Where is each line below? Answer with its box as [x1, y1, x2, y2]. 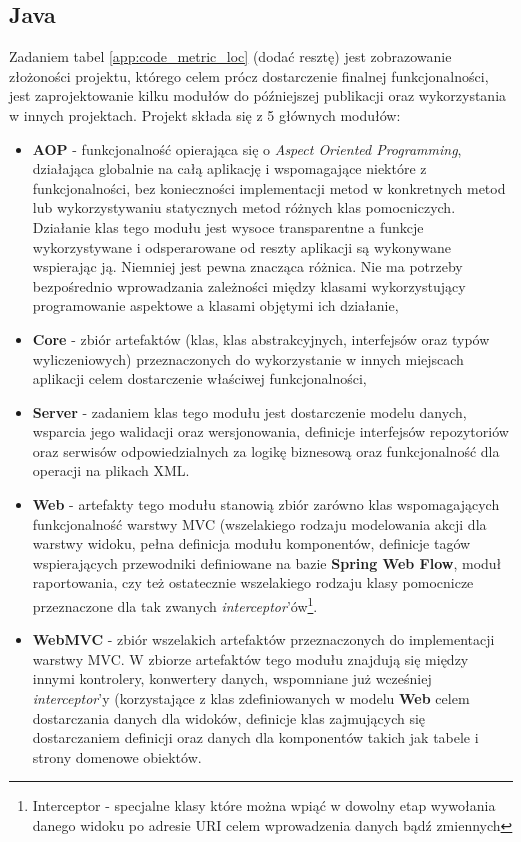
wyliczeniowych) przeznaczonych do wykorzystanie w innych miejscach [32, 348, 464, 369]
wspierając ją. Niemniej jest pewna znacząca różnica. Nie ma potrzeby [32, 256, 463, 277]
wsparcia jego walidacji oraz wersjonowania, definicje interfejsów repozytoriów [32, 421, 509, 442]
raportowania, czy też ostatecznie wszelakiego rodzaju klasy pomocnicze [32, 572, 474, 593]
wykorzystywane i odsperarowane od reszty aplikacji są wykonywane [32, 236, 451, 257]
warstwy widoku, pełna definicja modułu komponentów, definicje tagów [32, 533, 471, 554]
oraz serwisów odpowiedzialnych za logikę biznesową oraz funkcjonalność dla [32, 440, 500, 461]
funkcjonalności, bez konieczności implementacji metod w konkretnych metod [32, 177, 506, 198]
